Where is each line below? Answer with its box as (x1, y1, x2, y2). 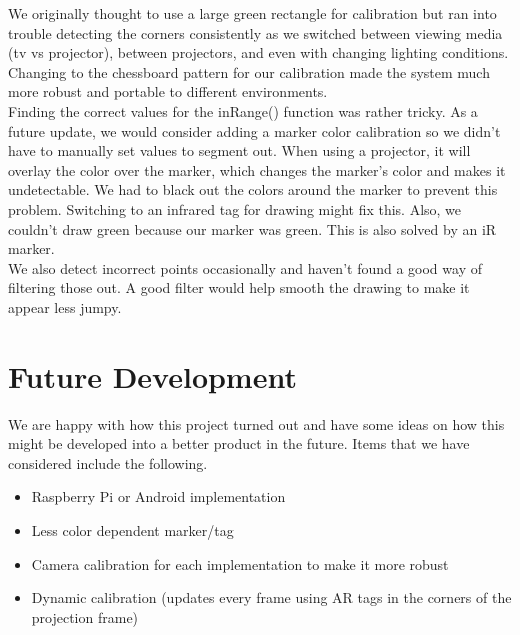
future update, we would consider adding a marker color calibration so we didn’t (8, 120, 501, 141)
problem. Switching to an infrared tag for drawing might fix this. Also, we (8, 198, 462, 219)
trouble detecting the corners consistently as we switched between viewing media (8, 22, 503, 43)
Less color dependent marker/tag (31, 520, 234, 540)
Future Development (8, 355, 297, 396)
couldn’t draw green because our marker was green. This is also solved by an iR (8, 218, 497, 239)
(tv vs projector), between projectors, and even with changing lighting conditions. (8, 42, 509, 63)
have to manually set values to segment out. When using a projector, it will (8, 140, 471, 161)
